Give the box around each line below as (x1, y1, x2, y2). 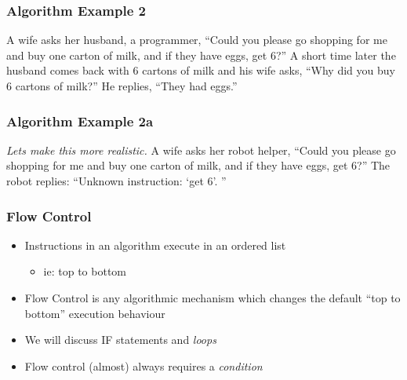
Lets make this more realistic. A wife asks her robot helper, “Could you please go (6, 141, 396, 158)
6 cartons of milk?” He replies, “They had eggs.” (6, 78, 238, 93)
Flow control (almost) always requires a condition (24, 357, 263, 374)
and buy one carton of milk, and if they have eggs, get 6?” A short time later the (6, 46, 396, 63)
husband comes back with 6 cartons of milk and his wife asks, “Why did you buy (6, 62, 395, 79)
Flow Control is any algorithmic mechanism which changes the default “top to (24, 290, 401, 305)
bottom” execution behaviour (24, 305, 165, 321)
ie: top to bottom (43, 263, 126, 280)
